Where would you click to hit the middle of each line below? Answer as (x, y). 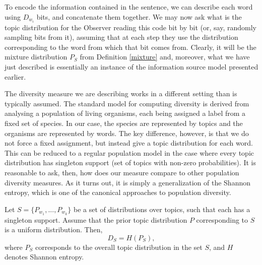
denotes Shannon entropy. (44, 257)
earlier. (15, 76)
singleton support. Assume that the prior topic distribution (96, 219)
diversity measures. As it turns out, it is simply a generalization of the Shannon (127, 182)
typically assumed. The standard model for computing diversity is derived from (127, 103)
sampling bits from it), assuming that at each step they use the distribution (121, 37)
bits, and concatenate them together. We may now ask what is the (139, 16)
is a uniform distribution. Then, (54, 229)
